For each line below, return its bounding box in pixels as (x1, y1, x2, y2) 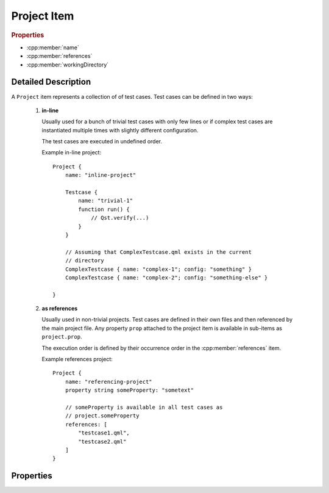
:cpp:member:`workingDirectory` (26, 61, 109, 68)
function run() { (78, 206, 130, 213)
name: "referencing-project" (65, 378, 152, 385)
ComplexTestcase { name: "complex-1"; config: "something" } (65, 265, 252, 273)
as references (41, 305, 78, 312)
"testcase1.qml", (78, 430, 130, 436)
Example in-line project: (41, 149, 102, 156)
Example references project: (41, 356, 113, 363)
